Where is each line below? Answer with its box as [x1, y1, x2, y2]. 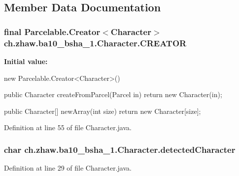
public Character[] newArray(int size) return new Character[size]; [4, 106, 201, 116]
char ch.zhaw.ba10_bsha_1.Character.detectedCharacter [4, 143, 236, 155]
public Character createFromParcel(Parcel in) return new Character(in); [4, 89, 222, 100]
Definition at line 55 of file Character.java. [4, 122, 132, 133]
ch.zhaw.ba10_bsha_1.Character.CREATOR [4, 36, 187, 49]
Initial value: [4, 56, 48, 66]
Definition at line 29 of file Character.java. [4, 163, 132, 173]
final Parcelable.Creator [4, 25, 101, 37]
